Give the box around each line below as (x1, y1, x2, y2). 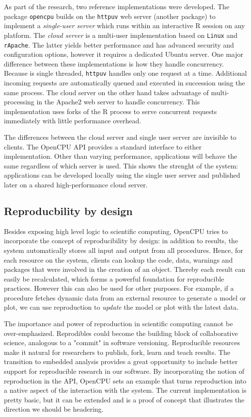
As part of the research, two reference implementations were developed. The (4, 1, 230, 11)
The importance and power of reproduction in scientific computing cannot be (4, 318, 233, 329)
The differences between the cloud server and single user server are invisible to (4, 132, 236, 142)
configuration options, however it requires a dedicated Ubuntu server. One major (4, 49, 244, 59)
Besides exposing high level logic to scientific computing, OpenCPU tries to (4, 226, 228, 236)
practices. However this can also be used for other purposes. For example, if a (4, 283, 234, 293)
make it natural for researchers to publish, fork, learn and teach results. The (4, 347, 230, 357)
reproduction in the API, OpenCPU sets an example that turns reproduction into (4, 375, 247, 385)
